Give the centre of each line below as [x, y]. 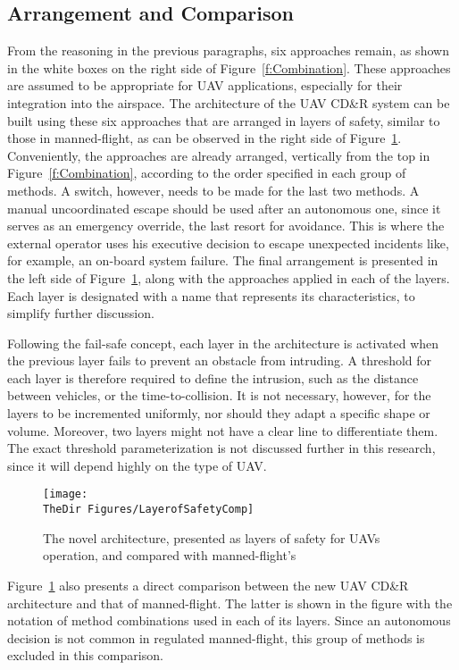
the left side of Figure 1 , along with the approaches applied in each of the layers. [229, 277]
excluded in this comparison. [85, 655]
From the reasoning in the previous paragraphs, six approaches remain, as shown [228, 50]
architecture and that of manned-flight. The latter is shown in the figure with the [230, 603]
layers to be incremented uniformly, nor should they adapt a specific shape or [219, 413]
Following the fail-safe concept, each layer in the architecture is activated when [223, 343]
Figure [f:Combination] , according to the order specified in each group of [207, 173]
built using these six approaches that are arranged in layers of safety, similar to [224, 120]
